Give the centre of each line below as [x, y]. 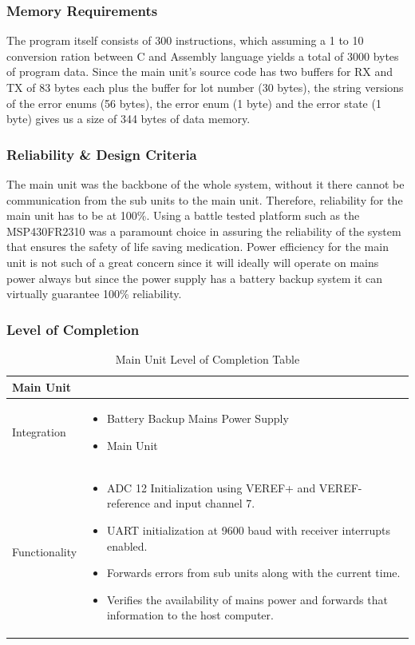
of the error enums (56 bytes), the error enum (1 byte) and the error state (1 [194, 103]
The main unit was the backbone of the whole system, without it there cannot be [206, 184]
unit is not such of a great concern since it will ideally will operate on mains [193, 262]
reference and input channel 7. [181, 503]
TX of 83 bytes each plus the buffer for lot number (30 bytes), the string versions [205, 87]
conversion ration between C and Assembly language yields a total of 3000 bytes [203, 56]
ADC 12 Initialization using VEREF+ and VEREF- [234, 487]
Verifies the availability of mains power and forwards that [247, 599]
